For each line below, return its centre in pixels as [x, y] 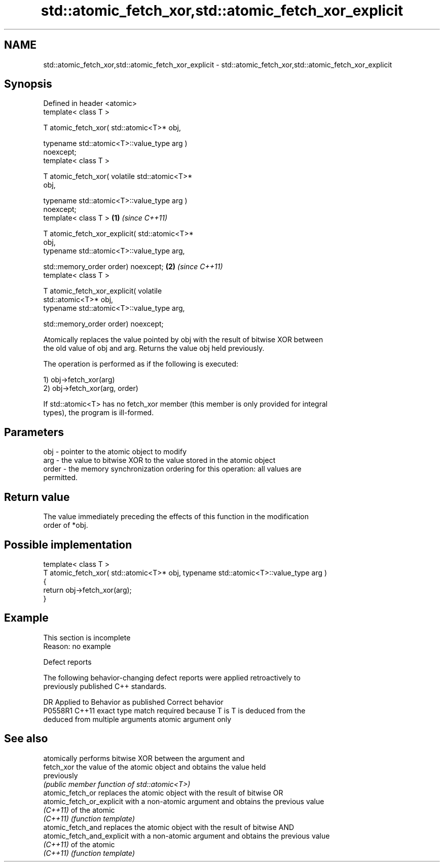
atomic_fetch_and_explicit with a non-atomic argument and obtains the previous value [187, 836]
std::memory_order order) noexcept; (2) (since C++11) [133, 267]
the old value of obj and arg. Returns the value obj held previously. [154, 348]
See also [26, 739]
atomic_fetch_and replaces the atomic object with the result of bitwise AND [169, 827]
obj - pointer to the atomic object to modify [115, 452]
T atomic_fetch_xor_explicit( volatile [103, 291]
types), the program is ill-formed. [99, 413]
